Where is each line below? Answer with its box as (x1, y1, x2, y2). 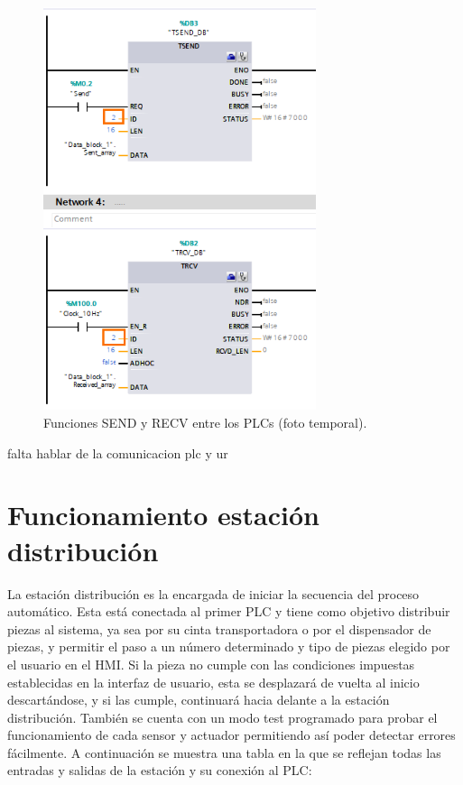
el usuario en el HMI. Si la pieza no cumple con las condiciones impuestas (7, 654, 415, 673)
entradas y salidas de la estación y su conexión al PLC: (7, 761, 312, 780)
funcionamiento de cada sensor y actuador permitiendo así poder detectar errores (7, 725, 456, 744)
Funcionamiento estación (7, 496, 319, 533)
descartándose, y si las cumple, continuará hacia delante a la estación (7, 690, 390, 709)
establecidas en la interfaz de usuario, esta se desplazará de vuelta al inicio (7, 672, 420, 691)
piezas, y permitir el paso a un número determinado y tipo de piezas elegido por (7, 637, 450, 656)
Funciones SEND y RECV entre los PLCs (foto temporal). (43, 413, 367, 432)
